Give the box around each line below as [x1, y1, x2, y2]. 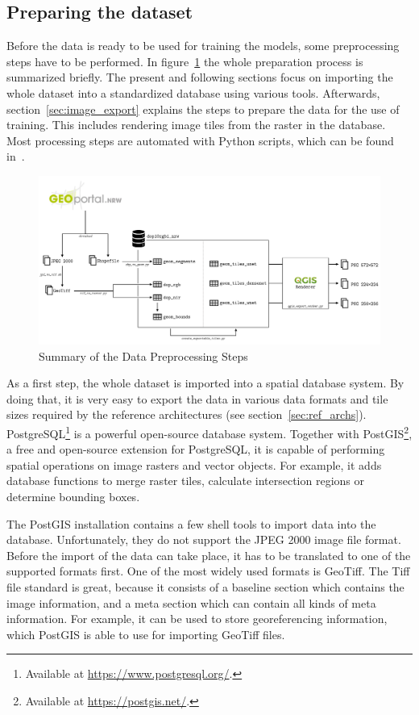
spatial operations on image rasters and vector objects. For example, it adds [6, 456, 382, 473]
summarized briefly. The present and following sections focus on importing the [6, 69, 393, 86]
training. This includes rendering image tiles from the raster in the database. [6, 116, 386, 133]
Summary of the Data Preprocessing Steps [39, 347, 248, 364]
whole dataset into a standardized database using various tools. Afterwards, [6, 84, 380, 101]
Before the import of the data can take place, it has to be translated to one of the [6, 546, 411, 563]
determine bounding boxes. [6, 488, 140, 505]
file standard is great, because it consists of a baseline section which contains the [6, 579, 404, 596]
